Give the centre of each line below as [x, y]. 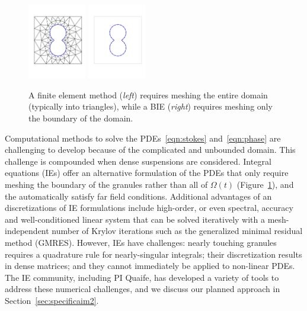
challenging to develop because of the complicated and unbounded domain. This [150, 150]
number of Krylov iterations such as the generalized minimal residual [177, 231]
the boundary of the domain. [81, 118]
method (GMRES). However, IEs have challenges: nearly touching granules [141, 242]
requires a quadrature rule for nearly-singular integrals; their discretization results [153, 254]
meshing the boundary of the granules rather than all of [106, 185]
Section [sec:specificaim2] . [52, 300]
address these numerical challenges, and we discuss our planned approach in [143, 289]
